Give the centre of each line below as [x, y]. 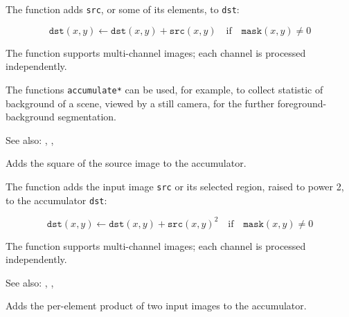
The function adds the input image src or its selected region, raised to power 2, [175, 186]
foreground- [302, 103]
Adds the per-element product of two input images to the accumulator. [156, 306]
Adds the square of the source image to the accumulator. [126, 163]
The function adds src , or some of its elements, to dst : [123, 9]
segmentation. [87, 117]
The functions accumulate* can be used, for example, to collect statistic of [164, 89]
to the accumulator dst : [56, 200]
